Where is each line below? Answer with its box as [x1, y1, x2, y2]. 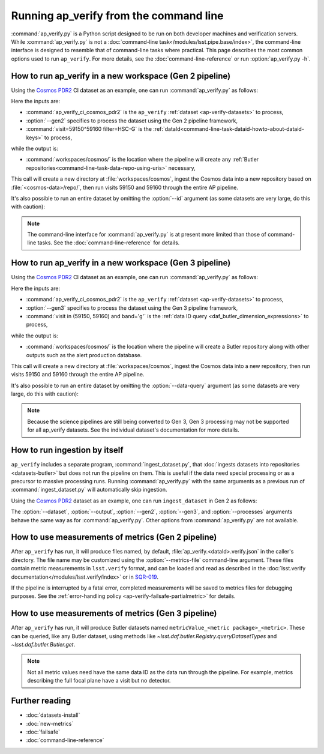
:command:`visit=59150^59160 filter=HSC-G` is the [26, 125, 152, 133]
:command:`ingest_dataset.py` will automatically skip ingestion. [11, 486, 167, 493]
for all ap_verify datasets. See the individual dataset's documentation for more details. [27, 426, 239, 433]
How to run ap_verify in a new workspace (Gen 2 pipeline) [11, 71, 231, 81]
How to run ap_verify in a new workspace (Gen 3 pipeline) [11, 258, 231, 268]
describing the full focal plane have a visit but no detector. [27, 677, 171, 684]
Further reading [11, 696, 71, 706]
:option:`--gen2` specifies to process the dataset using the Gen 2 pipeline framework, [26, 117, 238, 124]
